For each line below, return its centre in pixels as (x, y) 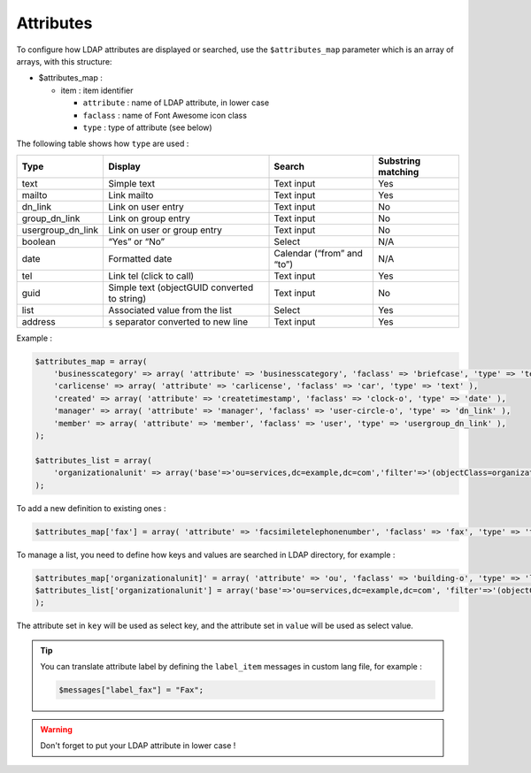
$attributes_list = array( (93, 460)
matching (398, 172)
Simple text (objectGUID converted (181, 287)
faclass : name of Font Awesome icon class (165, 115)
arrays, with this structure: (64, 61)
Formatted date (140, 258)
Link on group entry (149, 218)
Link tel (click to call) (151, 276)
